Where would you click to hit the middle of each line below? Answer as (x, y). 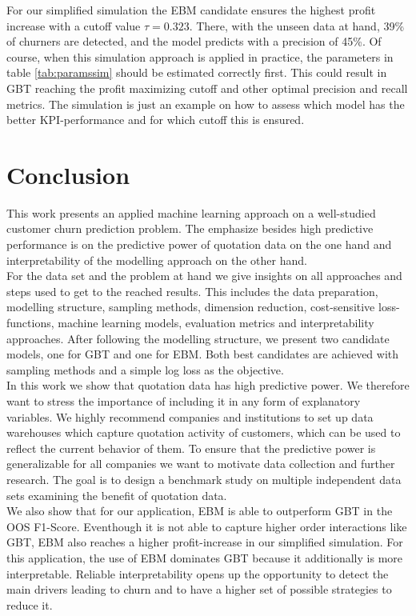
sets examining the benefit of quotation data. (117, 495)
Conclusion (68, 174)
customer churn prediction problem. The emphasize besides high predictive (190, 228)
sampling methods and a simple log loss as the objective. (145, 369)
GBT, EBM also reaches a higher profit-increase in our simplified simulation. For (205, 542)
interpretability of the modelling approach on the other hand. (157, 260)
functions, (30, 323)
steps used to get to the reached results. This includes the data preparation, (192, 291)
